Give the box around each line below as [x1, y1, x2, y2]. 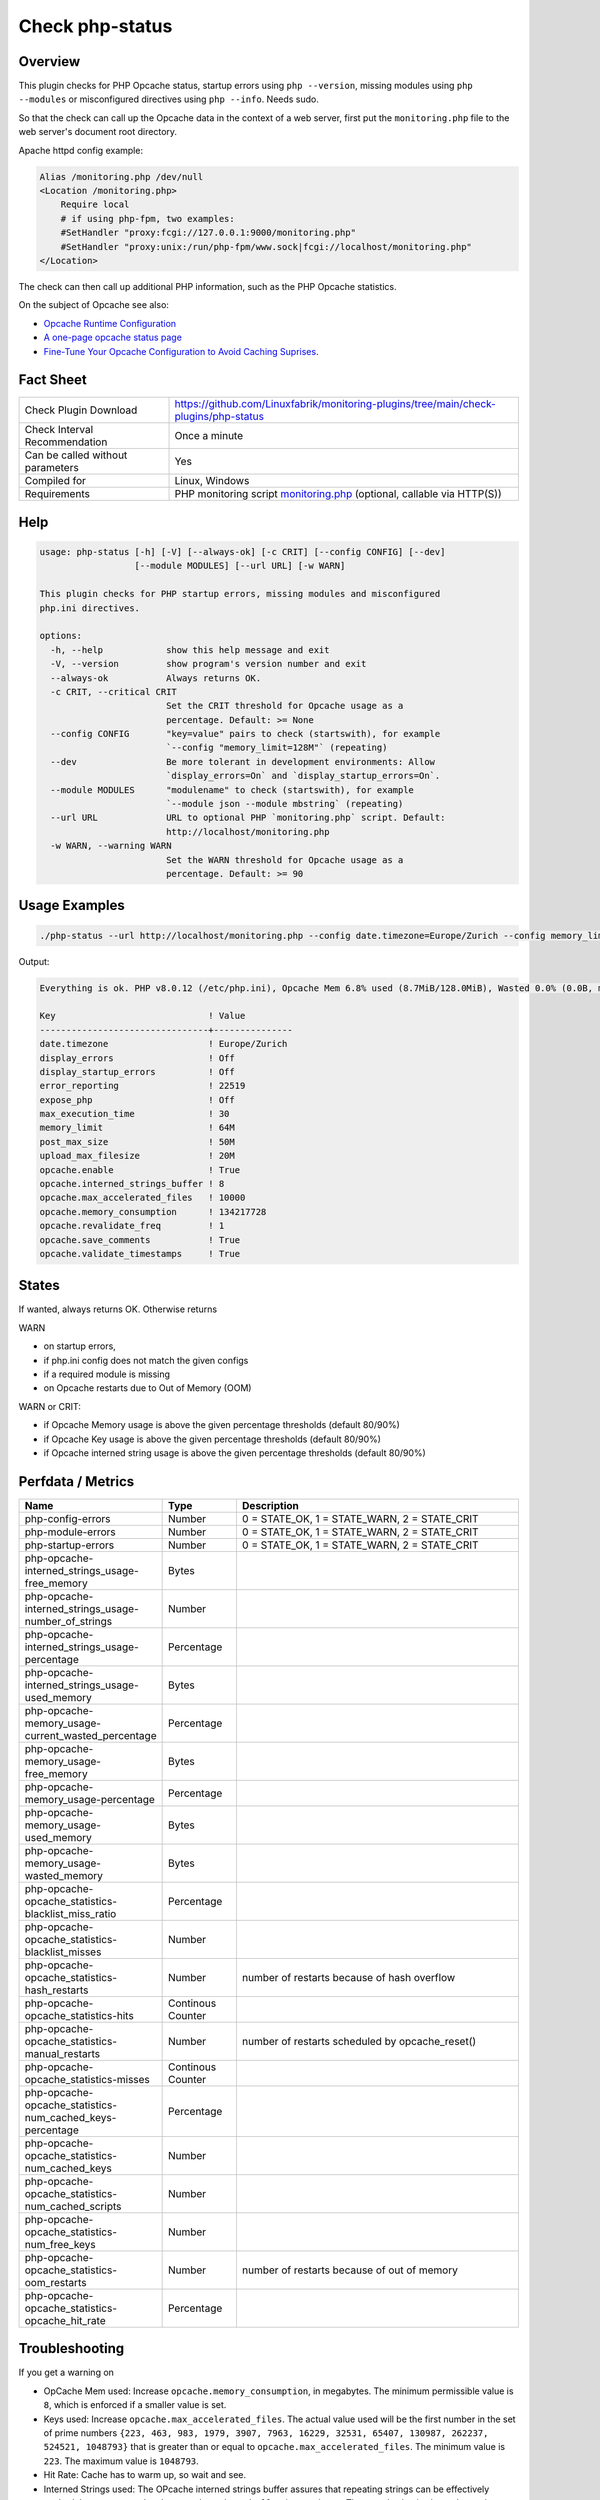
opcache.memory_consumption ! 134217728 [39, 1206, 267, 1217]
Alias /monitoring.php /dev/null [39, 171, 204, 182]
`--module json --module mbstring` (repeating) [165, 798, 404, 810]
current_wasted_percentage [24, 1728, 157, 1742]
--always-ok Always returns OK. [50, 672, 262, 684]
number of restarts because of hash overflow [241, 1970, 456, 1984]
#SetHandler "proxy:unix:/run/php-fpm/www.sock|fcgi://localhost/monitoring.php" [60, 241, 472, 252]
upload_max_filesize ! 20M [39, 1150, 235, 1162]
